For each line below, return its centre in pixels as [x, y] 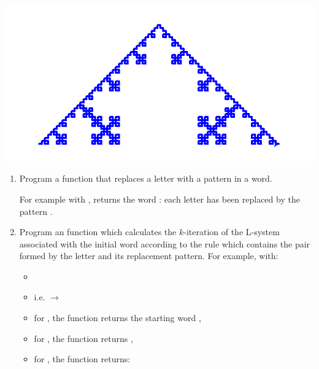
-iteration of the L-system [232, 232]
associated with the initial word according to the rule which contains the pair [165, 243]
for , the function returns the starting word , [117, 318]
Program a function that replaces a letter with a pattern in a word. [146, 178]
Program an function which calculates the [98, 232]
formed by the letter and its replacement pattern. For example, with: [149, 256]
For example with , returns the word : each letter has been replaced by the [159, 199]
